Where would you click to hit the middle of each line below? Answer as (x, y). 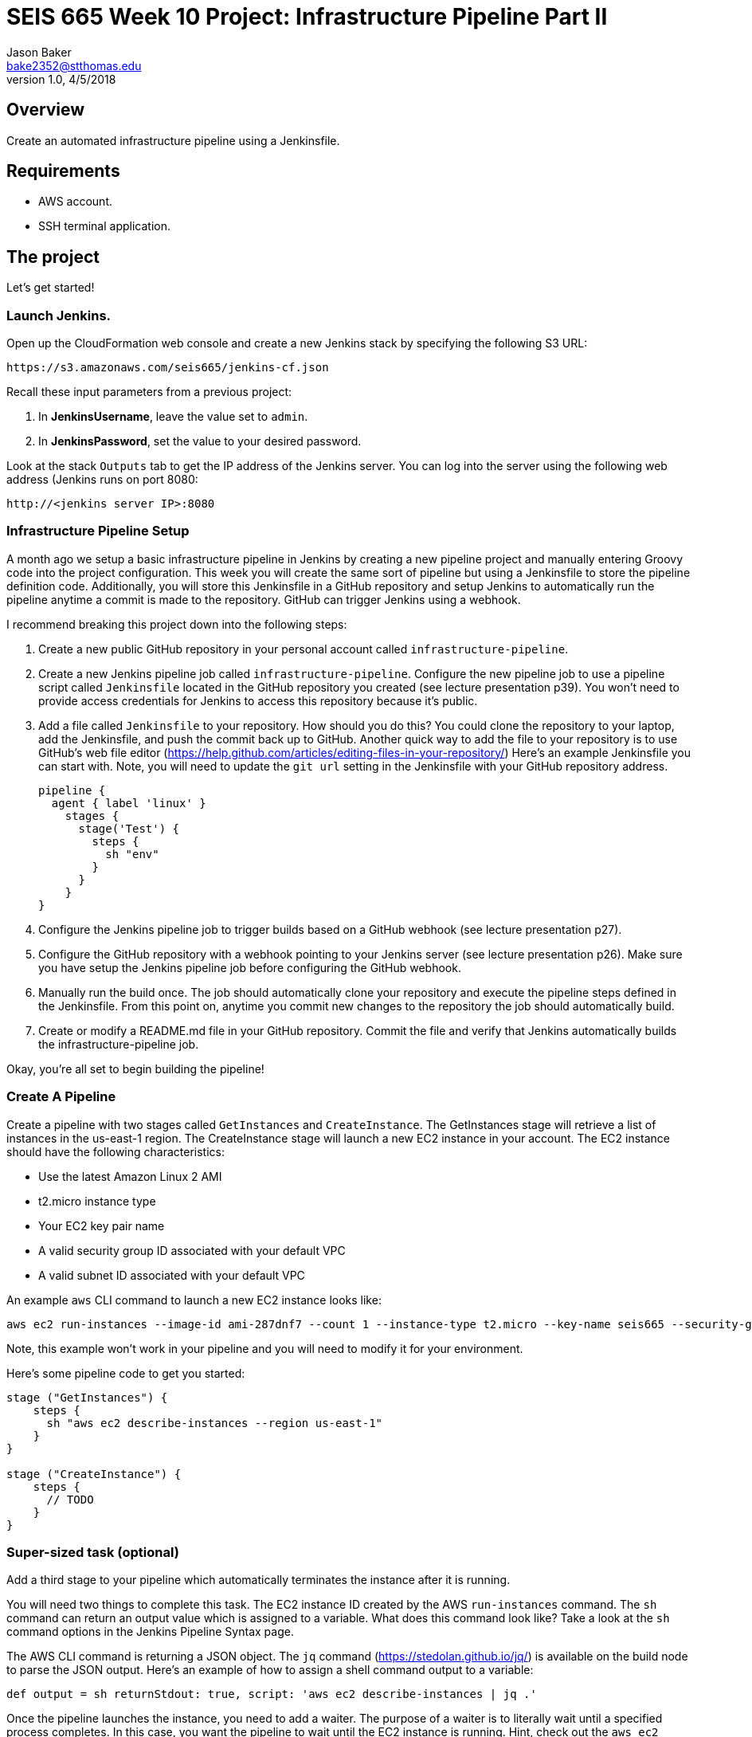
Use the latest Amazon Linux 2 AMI (130, 1176)
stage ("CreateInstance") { (94, 1474)
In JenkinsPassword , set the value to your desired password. (200, 441)
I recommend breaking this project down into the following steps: (177, 624)
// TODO (70, 1499)
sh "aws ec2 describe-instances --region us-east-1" (215, 1423)
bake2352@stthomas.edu (74, 65)
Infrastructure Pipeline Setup (98, 531)
